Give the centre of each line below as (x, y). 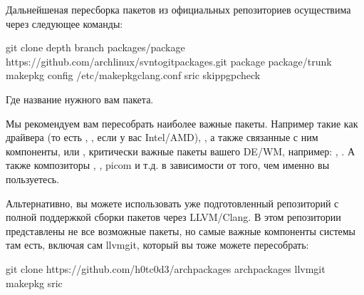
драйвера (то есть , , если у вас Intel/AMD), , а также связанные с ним (162, 137)
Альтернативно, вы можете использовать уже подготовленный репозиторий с (172, 203)
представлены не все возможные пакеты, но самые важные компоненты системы (181, 231)
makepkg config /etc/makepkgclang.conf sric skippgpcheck (133, 75)
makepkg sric (34, 283)
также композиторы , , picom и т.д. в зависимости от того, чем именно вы (168, 165)
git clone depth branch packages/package (95, 47)
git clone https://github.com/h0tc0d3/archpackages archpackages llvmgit (166, 268)
